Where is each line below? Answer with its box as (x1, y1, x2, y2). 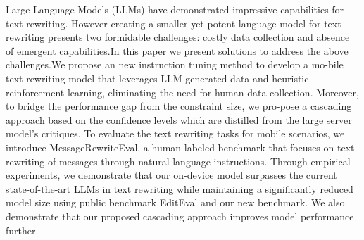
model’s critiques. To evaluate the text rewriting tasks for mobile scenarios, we (6, 126, 345, 141)
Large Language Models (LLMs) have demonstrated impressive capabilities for (6, 2, 344, 16)
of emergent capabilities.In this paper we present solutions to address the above (6, 43, 349, 58)
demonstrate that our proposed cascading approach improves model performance (6, 208, 354, 223)
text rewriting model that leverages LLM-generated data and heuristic (6, 70, 309, 85)
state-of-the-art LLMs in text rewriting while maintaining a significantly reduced (6, 181, 353, 196)
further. (6, 222, 39, 237)
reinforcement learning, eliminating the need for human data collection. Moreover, (6, 84, 359, 99)
